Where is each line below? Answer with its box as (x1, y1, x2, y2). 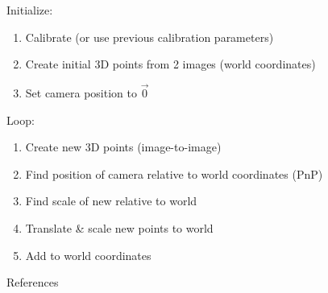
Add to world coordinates (25, 246, 152, 263)
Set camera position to (25, 85, 137, 101)
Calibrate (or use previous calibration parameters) (25, 28, 274, 45)
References (6, 274, 59, 291)
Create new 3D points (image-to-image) (25, 138, 222, 155)
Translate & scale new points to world (25, 219, 214, 236)
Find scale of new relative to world (25, 192, 197, 209)
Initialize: (6, 2, 53, 18)
